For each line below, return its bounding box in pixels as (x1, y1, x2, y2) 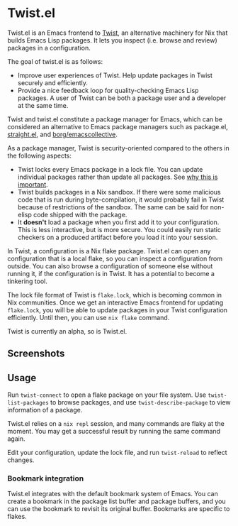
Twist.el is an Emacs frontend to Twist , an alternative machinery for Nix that (7, 28, 228, 37)
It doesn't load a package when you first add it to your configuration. (17, 218, 220, 226)
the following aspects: (7, 151, 72, 160)
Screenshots (7, 348, 65, 360)
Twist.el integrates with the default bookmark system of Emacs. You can (7, 490, 218, 498)
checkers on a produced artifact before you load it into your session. (17, 233, 218, 241)
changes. (7, 456, 35, 464)
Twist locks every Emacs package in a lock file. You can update (17, 165, 203, 173)
